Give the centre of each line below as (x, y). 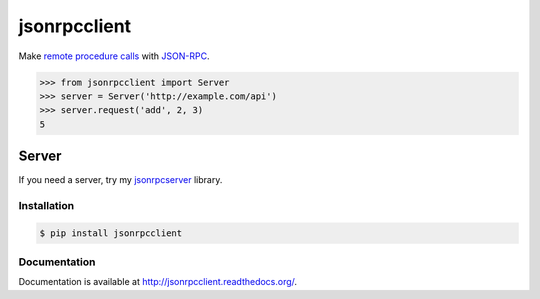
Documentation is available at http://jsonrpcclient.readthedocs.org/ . (158, 282)
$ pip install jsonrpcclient (111, 233)
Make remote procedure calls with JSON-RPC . (114, 56)
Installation (46, 205)
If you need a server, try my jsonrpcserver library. (120, 180)
